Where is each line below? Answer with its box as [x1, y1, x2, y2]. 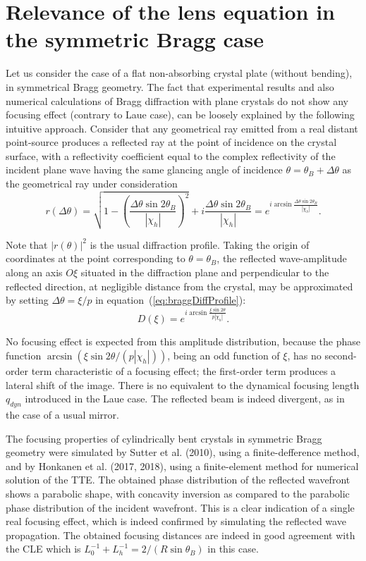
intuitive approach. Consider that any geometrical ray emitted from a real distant [6, 121, 358, 135]
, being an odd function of [167, 347, 280, 362]
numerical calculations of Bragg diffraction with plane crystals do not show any [6, 93, 349, 108]
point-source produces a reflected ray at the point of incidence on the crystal [6, 135, 337, 149]
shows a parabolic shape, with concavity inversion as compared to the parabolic [6, 486, 350, 500]
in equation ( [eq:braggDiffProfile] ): [95, 292, 246, 307]
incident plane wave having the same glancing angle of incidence [6, 162, 283, 177]
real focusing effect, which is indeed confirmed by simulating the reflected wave [6, 514, 346, 529]
